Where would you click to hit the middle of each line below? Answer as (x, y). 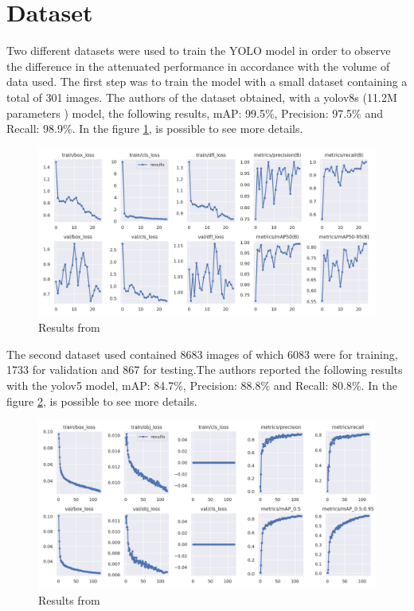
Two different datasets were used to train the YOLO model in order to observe (199, 51)
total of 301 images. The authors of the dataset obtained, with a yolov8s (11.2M (202, 97)
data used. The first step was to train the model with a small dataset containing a (207, 82)
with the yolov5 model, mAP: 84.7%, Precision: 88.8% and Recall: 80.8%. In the (202, 385)
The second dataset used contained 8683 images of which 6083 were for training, (202, 354)
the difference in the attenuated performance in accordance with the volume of (198, 66)
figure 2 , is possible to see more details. (102, 401)
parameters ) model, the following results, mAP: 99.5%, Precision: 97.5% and (195, 113)
